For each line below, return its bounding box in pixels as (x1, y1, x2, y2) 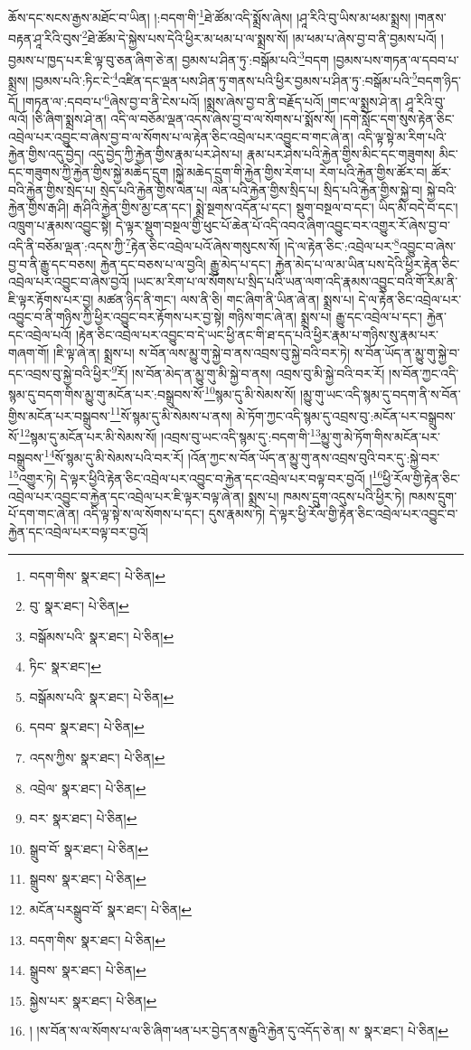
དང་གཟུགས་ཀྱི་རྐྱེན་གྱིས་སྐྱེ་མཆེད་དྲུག (8, 163, 169, 182)
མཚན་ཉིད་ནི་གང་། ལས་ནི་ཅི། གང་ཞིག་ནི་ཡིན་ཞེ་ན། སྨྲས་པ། (97, 289, 354, 308)
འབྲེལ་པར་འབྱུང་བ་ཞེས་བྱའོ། (8, 272, 130, 291)
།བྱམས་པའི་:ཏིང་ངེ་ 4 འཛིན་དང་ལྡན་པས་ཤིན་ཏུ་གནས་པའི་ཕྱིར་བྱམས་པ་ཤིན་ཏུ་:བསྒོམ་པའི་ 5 (32, 68, 418, 89)
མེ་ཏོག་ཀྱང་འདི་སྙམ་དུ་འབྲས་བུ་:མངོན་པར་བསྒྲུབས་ (236, 406, 456, 425)
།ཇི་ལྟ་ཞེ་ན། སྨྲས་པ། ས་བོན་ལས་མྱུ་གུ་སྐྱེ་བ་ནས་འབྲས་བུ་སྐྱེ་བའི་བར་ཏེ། (53, 342, 351, 361)
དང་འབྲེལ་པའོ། (8, 325, 72, 344)
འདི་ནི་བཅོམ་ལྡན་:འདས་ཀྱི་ (8, 237, 126, 256)
